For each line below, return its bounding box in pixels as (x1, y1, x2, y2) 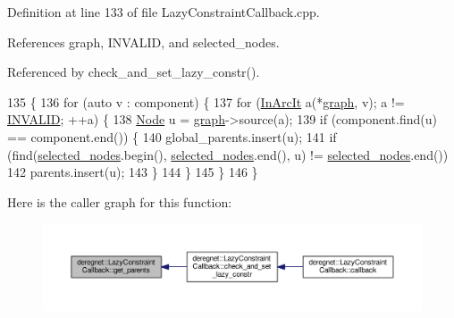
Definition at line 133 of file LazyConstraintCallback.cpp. (7, 3, 320, 21)
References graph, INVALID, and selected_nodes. (7, 32, 280, 51)
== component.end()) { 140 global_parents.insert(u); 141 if (7, 127, 337, 146)
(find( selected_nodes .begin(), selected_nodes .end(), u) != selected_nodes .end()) (7, 145, 449, 163)
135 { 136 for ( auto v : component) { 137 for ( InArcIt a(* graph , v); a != (7, 92, 405, 111)
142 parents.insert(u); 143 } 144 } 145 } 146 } (7, 163, 258, 181)
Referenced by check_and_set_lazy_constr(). (7, 63, 260, 81)
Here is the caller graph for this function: (7, 192, 232, 211)
